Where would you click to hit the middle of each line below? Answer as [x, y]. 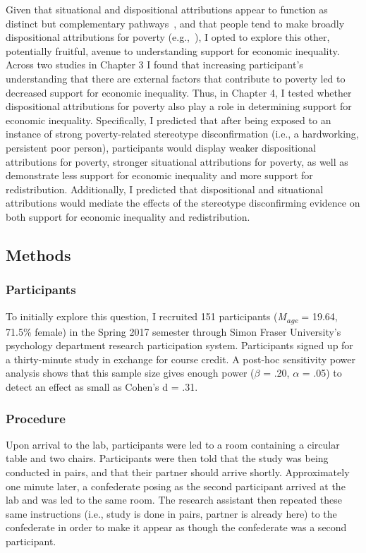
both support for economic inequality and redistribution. [128, 216]
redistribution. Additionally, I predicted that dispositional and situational [165, 189]
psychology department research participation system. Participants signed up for [179, 345]
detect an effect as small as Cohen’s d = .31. [102, 387]
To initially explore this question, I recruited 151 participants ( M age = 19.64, [172, 317]
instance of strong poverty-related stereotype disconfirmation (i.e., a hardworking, [182, 134]
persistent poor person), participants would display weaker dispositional [161, 147]
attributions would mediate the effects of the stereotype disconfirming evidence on [183, 203]
